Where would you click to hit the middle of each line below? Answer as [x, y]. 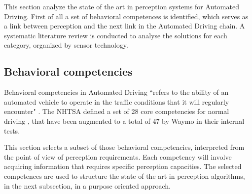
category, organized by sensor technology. [66, 45]
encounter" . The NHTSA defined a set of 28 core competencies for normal [117, 111]
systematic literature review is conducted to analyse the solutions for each [116, 35]
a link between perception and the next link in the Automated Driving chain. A [125, 26]
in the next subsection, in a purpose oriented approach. [87, 185]
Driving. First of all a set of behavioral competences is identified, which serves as [126, 16]
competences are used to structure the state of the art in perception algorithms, [125, 176]
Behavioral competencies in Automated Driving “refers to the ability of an [116, 92]
